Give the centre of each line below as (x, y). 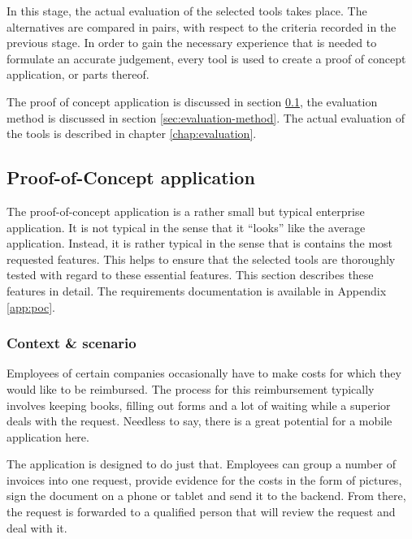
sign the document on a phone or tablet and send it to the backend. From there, (206, 496)
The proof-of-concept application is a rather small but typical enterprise (186, 211)
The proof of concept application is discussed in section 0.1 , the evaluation (192, 101)
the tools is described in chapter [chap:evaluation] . (132, 134)
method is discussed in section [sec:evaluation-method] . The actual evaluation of (206, 117)
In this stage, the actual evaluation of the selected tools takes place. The (187, 11)
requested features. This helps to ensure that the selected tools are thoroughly (201, 259)
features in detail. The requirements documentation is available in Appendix (197, 290)
